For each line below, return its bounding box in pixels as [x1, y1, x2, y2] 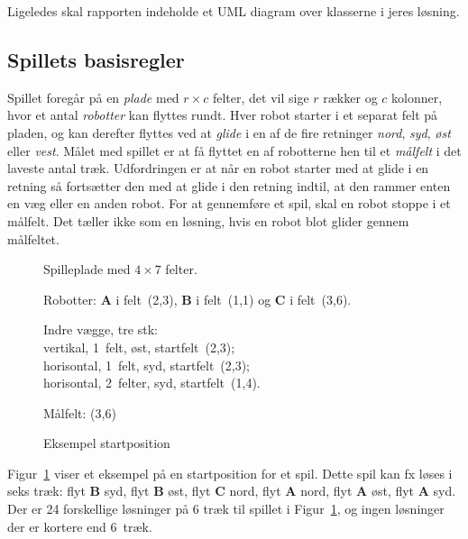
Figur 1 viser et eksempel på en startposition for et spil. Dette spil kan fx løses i [7, 463, 453, 482]
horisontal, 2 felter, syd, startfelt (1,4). [43, 373, 261, 392]
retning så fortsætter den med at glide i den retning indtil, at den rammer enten [7, 176, 451, 195]
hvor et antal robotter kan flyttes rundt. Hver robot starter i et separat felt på [7, 105, 438, 124]
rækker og [323, 87, 378, 106]
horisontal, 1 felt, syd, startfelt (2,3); [43, 355, 251, 374]
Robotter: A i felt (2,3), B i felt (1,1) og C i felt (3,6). [43, 289, 352, 308]
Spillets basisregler [7, 45, 185, 73]
